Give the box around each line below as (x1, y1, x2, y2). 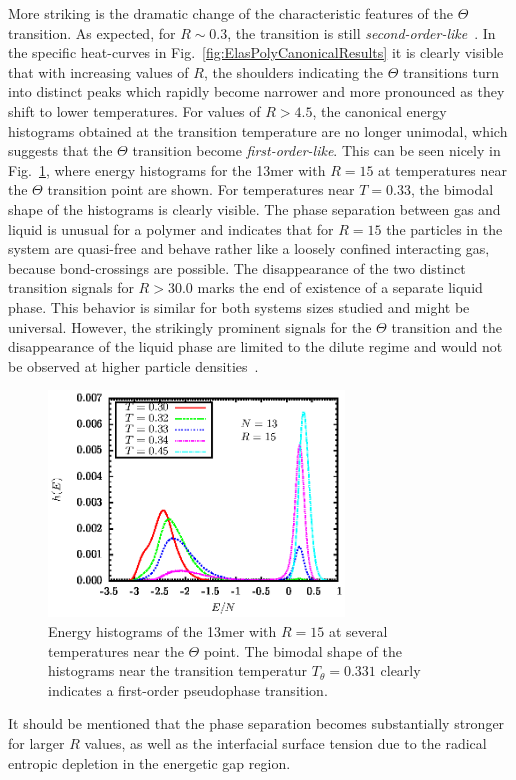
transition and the (391, 316, 502, 337)
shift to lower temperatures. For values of (8, 100, 261, 121)
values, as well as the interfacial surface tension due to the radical (84, 732, 487, 753)
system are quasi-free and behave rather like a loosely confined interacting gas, (8, 238, 490, 259)
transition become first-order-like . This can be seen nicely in (132, 140, 501, 161)
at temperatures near (378, 159, 508, 180)
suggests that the (8, 140, 113, 161)
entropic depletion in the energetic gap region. (8, 752, 291, 773)
